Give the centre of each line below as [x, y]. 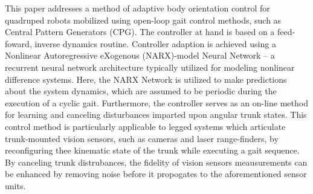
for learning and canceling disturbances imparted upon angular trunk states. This [156, 115]
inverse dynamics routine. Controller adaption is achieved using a [155, 43]
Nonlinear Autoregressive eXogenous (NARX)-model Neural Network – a [140, 55]
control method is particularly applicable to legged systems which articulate [145, 126]
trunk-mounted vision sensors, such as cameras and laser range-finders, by [142, 138]
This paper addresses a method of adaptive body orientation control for [137, 8]
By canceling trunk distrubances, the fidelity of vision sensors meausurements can [156, 162]
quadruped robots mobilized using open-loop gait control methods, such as [143, 20]
